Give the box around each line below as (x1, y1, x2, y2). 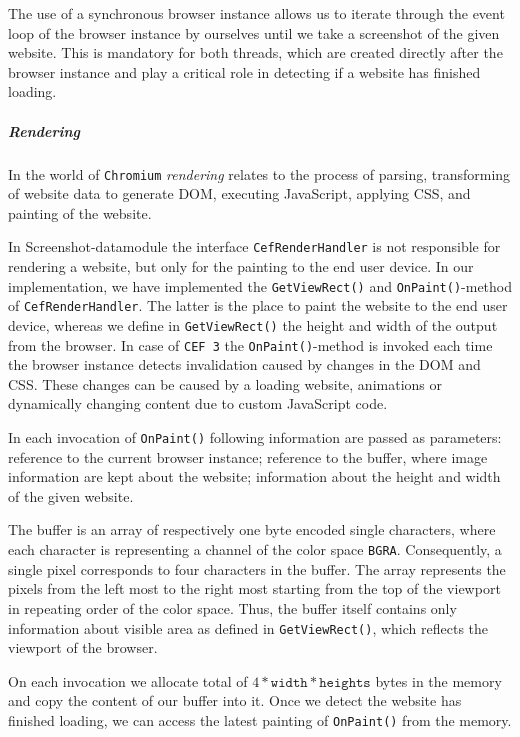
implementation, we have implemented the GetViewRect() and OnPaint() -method (8, 275, 513, 296)
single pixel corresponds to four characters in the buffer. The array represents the (8, 558, 506, 579)
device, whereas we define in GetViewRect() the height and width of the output (8, 314, 498, 335)
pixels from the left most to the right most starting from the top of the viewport (8, 578, 501, 599)
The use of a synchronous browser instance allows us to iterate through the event (8, 3, 505, 23)
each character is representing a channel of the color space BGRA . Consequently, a (8, 539, 502, 560)
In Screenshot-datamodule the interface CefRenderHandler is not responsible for (8, 236, 501, 257)
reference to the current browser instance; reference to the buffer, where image (8, 446, 488, 467)
